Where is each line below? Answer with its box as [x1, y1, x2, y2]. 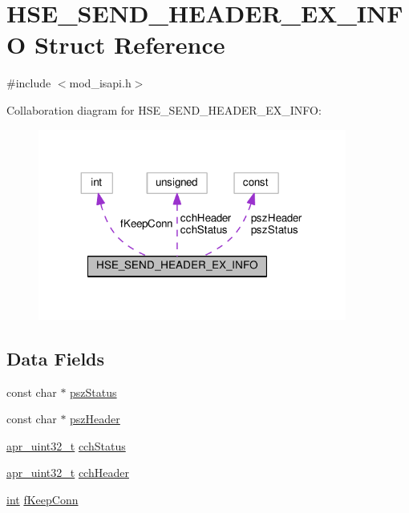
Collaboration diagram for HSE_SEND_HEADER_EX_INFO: [6, 101, 322, 118]
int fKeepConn [6, 491, 79, 508]
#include [6, 75, 51, 91]
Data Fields [6, 345, 105, 370]
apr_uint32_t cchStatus [6, 437, 126, 454]
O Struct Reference [6, 28, 225, 61]
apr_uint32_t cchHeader [6, 464, 129, 481]
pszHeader [70, 410, 120, 427]
